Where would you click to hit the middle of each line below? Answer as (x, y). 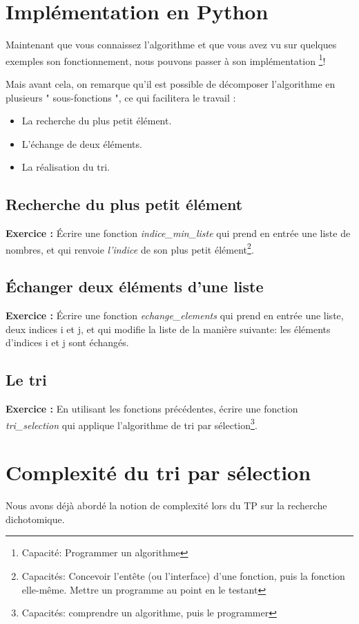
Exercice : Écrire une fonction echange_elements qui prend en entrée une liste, (175, 315)
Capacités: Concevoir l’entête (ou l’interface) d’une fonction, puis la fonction (183, 575)
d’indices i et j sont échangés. (67, 342)
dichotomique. (35, 519)
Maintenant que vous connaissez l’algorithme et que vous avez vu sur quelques (171, 45)
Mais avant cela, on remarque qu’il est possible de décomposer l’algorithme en (171, 83)
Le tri (26, 380)
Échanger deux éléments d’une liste (135, 286)
